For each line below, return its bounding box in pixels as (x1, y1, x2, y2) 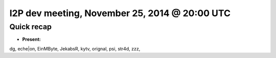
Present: (22, 36, 41, 42)
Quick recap (9, 22, 52, 31)
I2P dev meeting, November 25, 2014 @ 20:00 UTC (9, 8, 231, 19)
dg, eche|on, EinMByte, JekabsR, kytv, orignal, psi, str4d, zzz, (9, 45, 141, 51)
